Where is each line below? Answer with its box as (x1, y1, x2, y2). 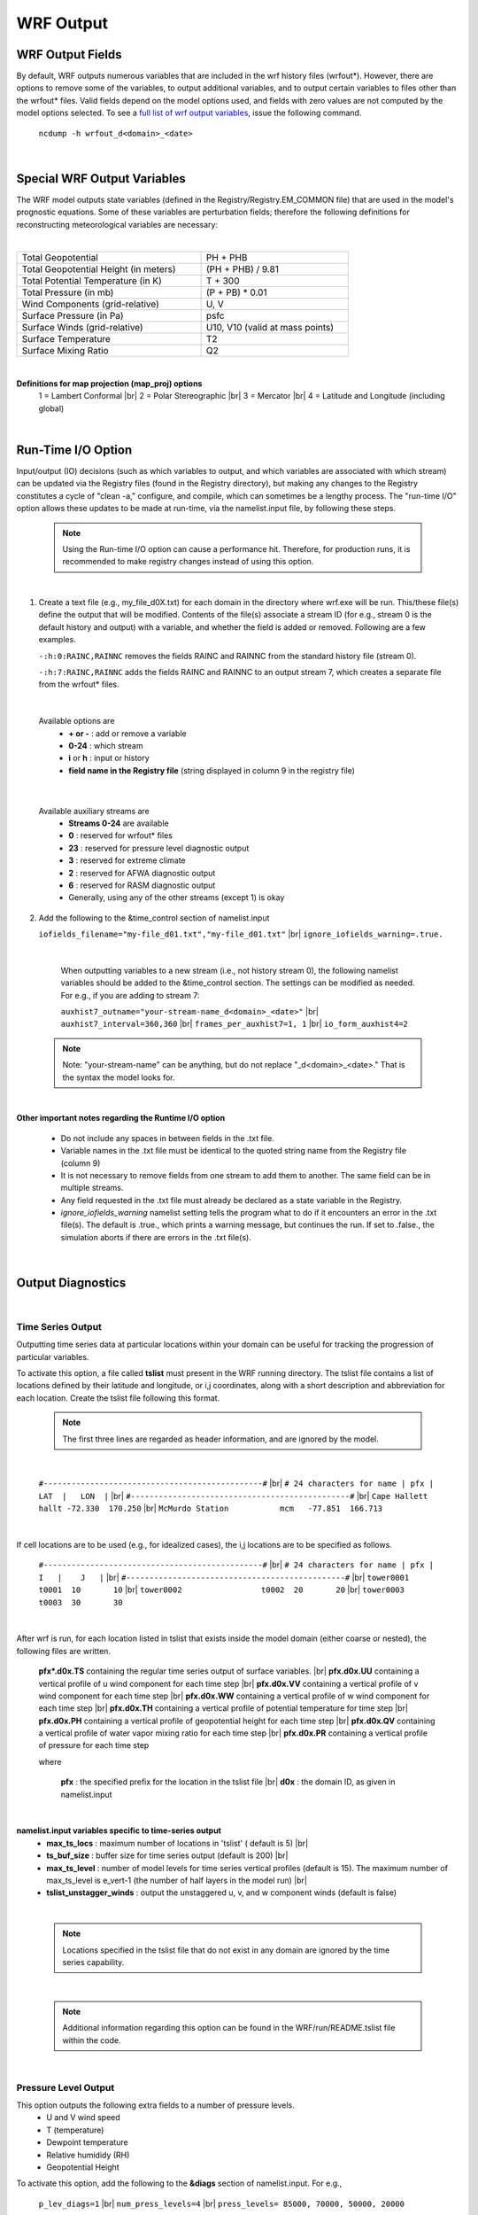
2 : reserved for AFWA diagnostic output (68, 867, 216, 878)
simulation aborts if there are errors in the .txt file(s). (60, 1232, 251, 1242)
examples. (38, 634, 77, 645)
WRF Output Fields (16, 47, 123, 62)
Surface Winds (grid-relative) (21, 322, 143, 334)
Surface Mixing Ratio (21, 345, 109, 357)
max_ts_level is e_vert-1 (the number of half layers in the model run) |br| (46, 1875, 307, 1885)
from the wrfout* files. (38, 679, 119, 690)
